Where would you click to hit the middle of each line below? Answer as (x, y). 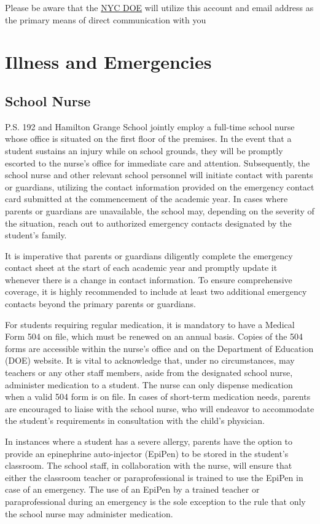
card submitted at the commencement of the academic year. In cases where (146, 199)
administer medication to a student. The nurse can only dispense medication (149, 384)
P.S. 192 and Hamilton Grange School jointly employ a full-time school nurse (150, 126)
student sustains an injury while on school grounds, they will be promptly (144, 150)
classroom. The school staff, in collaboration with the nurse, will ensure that (149, 465)
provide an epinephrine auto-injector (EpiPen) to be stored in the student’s (147, 453)
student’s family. (36, 235)
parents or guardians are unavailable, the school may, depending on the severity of (160, 210)
